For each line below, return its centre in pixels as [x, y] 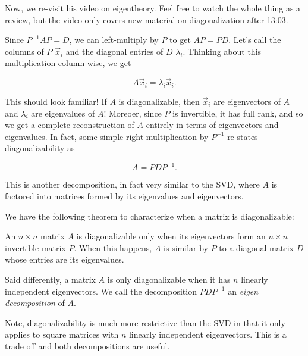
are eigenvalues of [63, 113]
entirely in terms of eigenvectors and [212, 125]
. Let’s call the [255, 40]
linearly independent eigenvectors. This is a [208, 334]
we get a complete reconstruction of [70, 125]
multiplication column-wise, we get [68, 63]
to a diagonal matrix [256, 247]
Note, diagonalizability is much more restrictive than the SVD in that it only [145, 322]
